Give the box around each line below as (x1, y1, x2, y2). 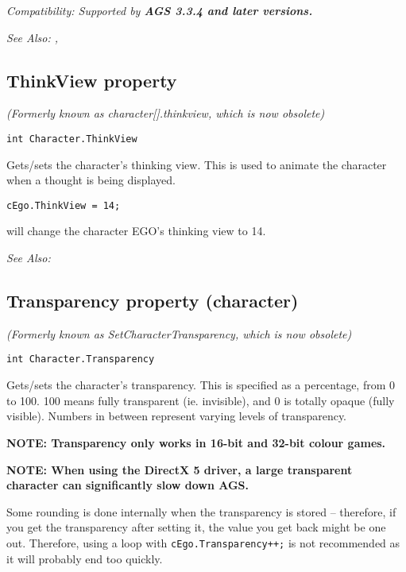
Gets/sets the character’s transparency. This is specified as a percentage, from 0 (6, 377, 396, 393)
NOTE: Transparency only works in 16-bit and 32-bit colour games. (6, 434, 386, 450)
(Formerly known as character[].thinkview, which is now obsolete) (6, 105, 325, 122)
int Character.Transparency (6, 354, 155, 365)
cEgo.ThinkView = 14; (6, 199, 121, 211)
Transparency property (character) (6, 288, 299, 313)
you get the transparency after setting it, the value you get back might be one (6, 519, 386, 535)
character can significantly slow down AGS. (6, 477, 249, 493)
